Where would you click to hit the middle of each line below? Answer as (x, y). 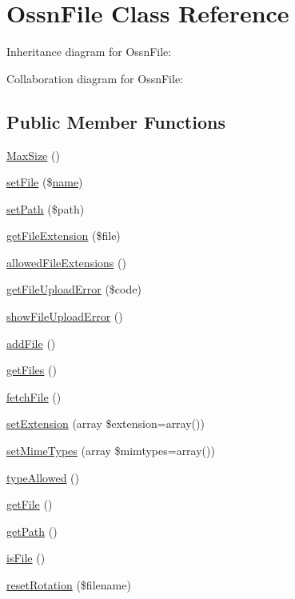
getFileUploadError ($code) (74, 289)
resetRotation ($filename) (69, 585)
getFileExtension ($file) (64, 236)
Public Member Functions (116, 121)
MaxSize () (33, 155)
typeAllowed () (43, 477)
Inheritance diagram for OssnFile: (89, 52)
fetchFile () (34, 396)
